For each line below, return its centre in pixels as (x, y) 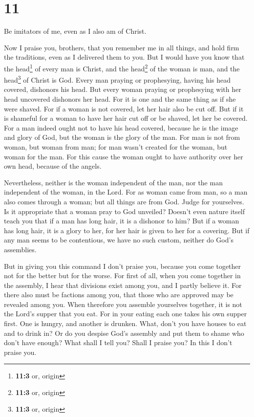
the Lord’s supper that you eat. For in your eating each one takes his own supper (126, 314)
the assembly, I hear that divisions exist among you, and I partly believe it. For (123, 285)
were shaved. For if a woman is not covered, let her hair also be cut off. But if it (124, 108)
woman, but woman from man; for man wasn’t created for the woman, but (116, 146)
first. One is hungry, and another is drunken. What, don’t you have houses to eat (125, 323)
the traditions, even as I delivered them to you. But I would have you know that (124, 57)
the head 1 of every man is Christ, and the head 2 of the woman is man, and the (122, 67)
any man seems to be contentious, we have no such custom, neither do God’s (119, 240)
